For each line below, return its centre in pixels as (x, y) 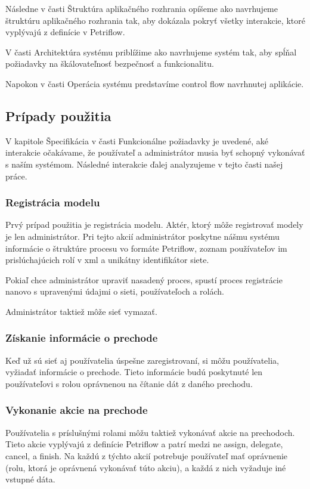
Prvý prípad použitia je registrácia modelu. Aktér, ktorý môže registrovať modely (154, 225)
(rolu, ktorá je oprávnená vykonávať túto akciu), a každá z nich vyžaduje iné (146, 467)
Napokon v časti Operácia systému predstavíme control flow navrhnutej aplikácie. (155, 83)
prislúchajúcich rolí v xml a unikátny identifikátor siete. (107, 260)
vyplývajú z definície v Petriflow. (65, 32)
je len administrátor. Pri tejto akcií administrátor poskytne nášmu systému (142, 236)
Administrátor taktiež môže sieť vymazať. (81, 311)
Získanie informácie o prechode (82, 338)
